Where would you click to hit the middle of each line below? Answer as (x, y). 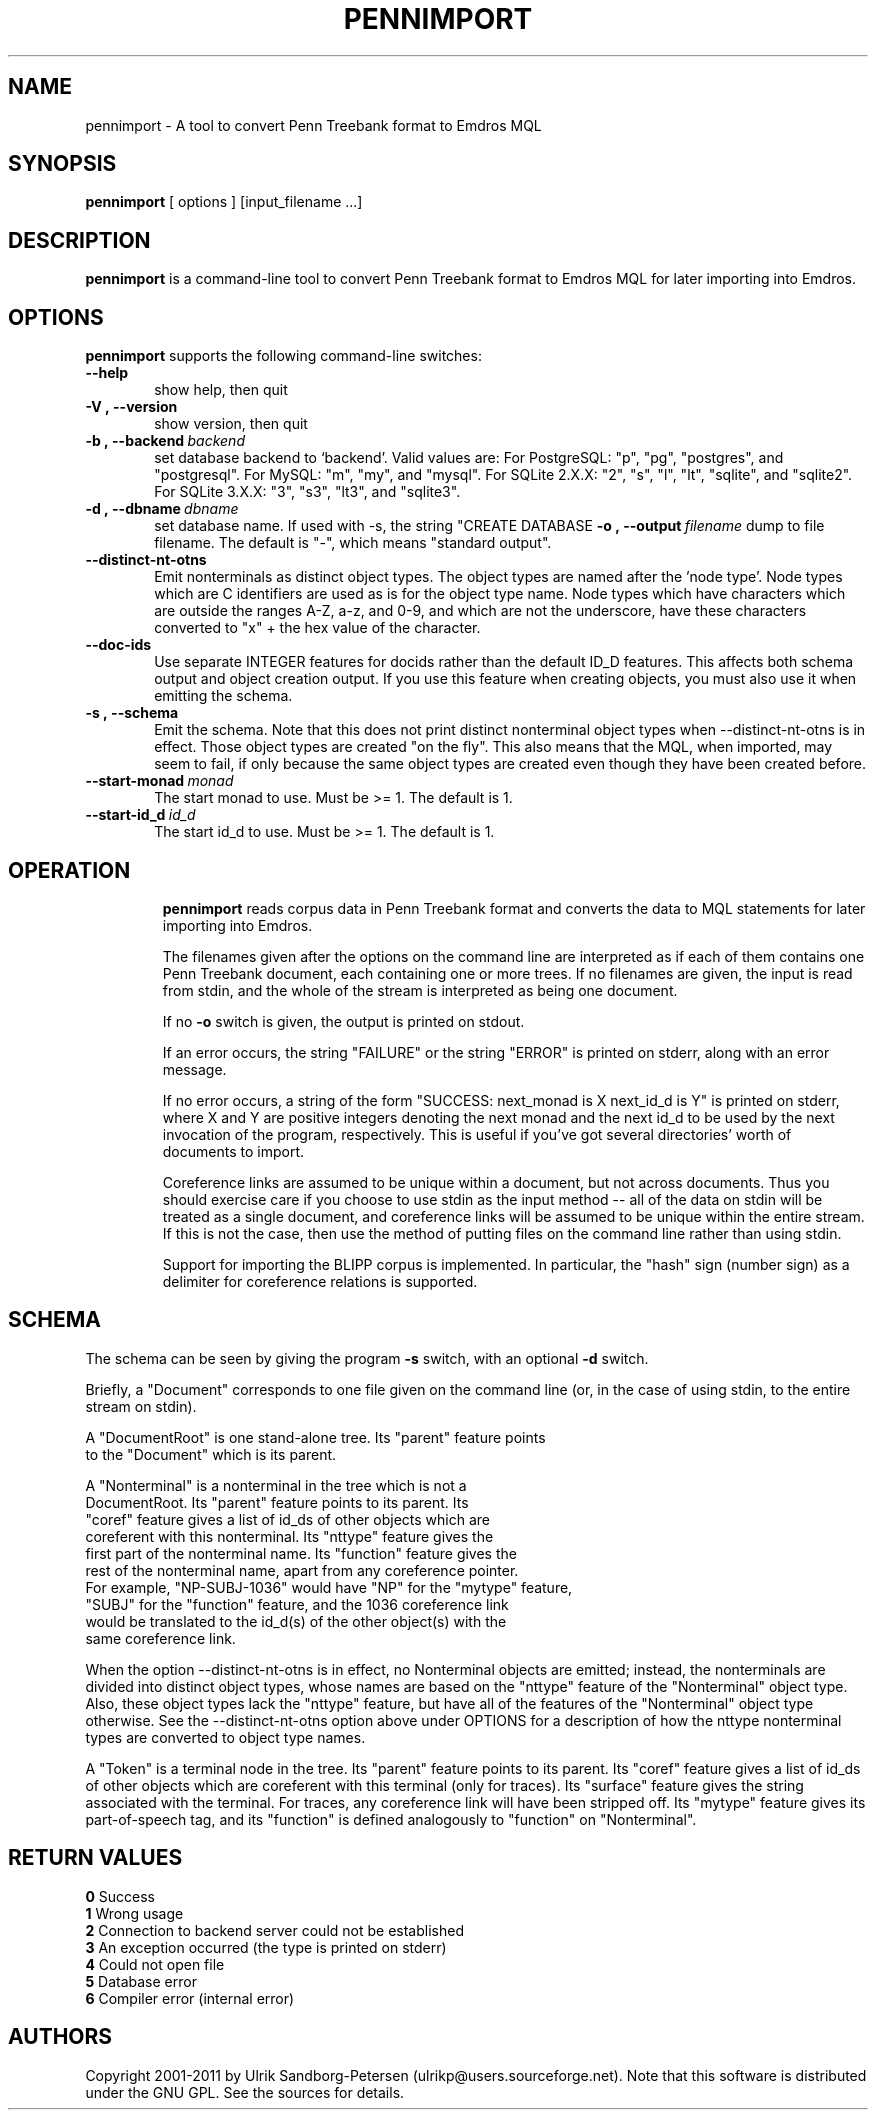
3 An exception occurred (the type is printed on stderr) (266, 1947)
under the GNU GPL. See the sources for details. (245, 2092)
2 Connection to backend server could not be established (274, 1930)
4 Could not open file (155, 1964)
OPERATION (69, 870)
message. (194, 1069)
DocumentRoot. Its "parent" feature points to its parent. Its (277, 1502)
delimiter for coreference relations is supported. (320, 1281)
